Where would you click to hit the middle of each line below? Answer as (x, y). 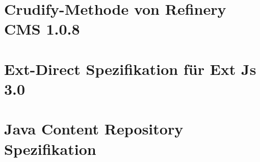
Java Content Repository (94, 129)
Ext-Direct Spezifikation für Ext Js (130, 69)
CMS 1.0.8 (42, 29)
